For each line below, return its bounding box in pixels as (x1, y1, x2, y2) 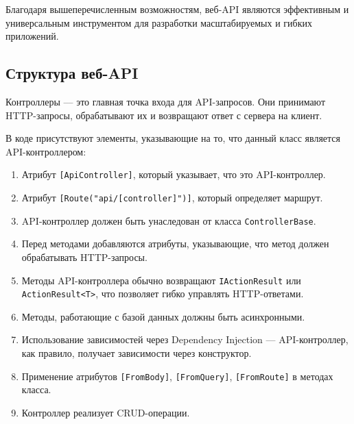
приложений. (5, 29, 59, 43)
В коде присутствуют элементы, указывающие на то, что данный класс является (5, 131, 341, 145)
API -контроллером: (5, 144, 86, 158)
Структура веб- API (5, 62, 139, 84)
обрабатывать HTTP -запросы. (21, 249, 147, 264)
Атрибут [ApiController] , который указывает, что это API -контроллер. (21, 167, 326, 182)
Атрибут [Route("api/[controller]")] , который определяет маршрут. (21, 190, 323, 205)
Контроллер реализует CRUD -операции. (21, 405, 190, 419)
